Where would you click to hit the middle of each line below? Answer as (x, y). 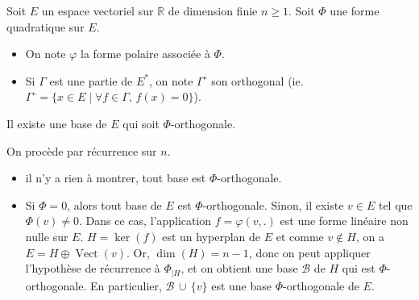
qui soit (141, 123)
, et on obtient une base (239, 268)
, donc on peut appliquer (309, 252)
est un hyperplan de (212, 236)
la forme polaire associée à (145, 54)
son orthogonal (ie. (257, 80)
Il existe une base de (57, 123)
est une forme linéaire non (344, 221)
